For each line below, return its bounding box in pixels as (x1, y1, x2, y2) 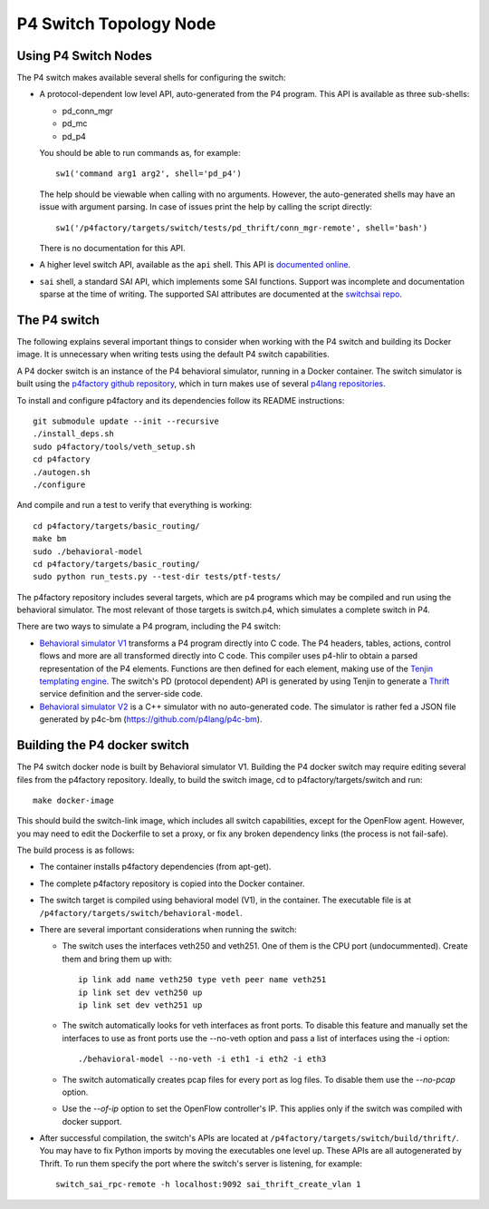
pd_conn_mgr (62, 105, 113, 116)
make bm (33, 533, 67, 544)
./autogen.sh (33, 467, 91, 477)
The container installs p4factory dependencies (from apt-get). (39, 862, 272, 873)
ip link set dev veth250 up (78, 987, 203, 998)
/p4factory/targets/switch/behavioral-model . (39, 907, 244, 918)
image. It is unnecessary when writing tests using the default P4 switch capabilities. (16, 349, 330, 360)
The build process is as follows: (16, 844, 135, 856)
